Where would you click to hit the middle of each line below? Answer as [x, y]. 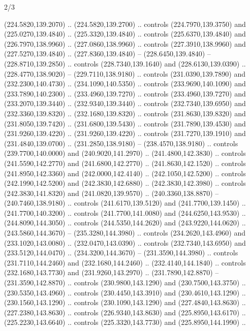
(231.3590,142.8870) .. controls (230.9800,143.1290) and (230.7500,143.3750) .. [125, 283]
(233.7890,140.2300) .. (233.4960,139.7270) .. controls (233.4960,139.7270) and [125, 93]
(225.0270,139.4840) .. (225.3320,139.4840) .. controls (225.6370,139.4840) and [125, 34]
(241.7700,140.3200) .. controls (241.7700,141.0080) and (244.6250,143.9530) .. [125, 212]
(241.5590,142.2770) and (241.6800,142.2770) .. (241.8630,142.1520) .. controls [125, 163]
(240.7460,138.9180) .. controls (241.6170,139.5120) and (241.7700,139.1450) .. [125, 203]
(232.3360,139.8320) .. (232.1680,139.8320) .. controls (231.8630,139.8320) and [125, 113]
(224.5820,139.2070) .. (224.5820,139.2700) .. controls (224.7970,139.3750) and [125, 24]
